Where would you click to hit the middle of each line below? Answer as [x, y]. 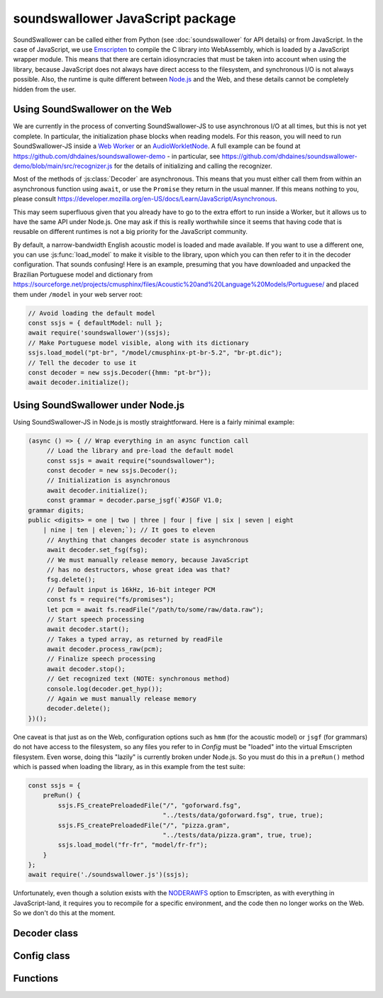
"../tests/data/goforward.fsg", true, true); [243, 815]
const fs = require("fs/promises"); [110, 600]
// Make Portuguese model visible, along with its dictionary [138, 343]
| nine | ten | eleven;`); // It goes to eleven [129, 530]
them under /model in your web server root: [78, 294]
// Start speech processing [95, 619]
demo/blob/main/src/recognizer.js [63, 166]
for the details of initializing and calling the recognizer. [193, 166]
